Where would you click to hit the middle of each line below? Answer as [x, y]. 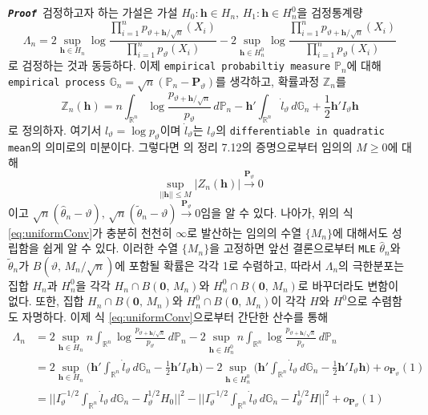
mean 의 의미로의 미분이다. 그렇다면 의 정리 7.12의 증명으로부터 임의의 [180, 146]
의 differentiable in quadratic [300, 129]
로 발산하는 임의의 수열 [244, 232]
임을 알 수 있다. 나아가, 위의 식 [277, 212]
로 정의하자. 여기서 [55, 129]
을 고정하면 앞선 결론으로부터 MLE [293, 248]
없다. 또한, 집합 [46, 301]
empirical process [57, 82]
